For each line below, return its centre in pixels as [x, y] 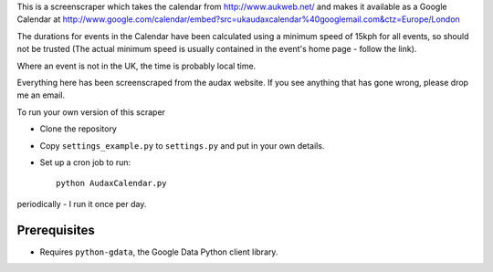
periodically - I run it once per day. [82, 204]
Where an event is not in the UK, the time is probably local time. [136, 66]
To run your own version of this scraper [91, 112]
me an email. [41, 95]
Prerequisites [56, 230]
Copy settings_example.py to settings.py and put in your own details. [182, 145]
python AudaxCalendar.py [111, 183]
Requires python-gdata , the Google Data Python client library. [159, 252]
